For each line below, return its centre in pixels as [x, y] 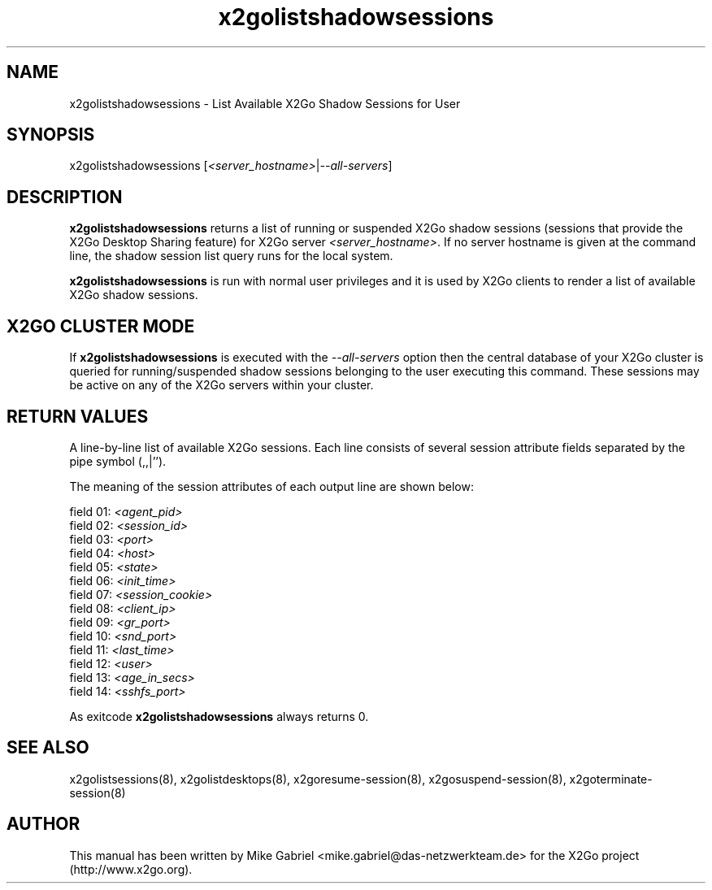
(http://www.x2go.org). [131, 869]
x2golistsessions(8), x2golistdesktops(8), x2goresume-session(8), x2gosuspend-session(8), [318, 779]
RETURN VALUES [78, 416]
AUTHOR [43, 824]
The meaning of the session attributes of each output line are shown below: [271, 486]
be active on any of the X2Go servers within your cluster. [221, 385]
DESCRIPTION [65, 197]
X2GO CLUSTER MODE [101, 326]
